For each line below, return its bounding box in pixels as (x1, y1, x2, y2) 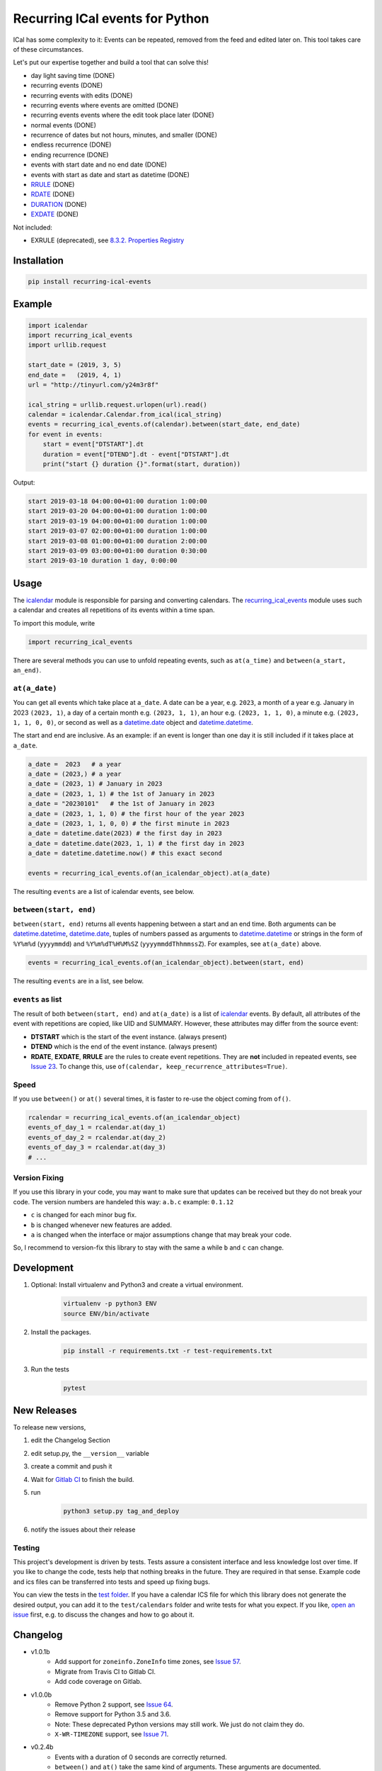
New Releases (13, 1404, 77, 1416)
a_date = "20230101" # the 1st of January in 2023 (28, 800, 215, 808)
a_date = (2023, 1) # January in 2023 (28, 780, 163, 788)
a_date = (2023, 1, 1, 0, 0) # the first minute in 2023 (28, 820, 230, 828)
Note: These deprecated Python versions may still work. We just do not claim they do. (54, 1720, 305, 1728)
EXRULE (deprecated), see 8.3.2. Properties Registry (30, 236, 185, 244)
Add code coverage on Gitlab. (54, 1677, 142, 1686)
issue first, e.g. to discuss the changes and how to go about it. (13, 1610, 195, 1619)
